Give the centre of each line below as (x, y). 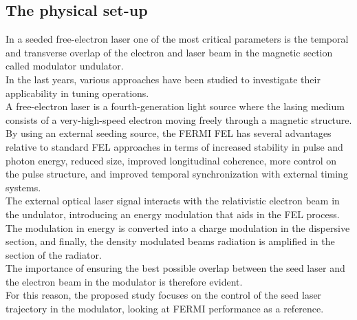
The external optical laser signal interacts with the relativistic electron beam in (173, 201)
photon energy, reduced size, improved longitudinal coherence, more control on (171, 160)
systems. (23, 187)
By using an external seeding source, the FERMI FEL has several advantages (169, 133)
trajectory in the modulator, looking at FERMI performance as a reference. (165, 309)
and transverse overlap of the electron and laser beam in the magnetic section (169, 52)
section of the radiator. (54, 254)
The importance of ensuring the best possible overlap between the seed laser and (175, 268)
